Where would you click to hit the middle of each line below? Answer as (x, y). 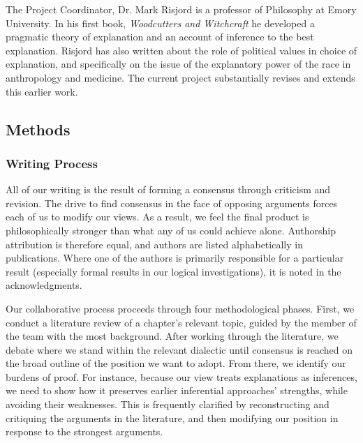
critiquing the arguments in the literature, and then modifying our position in (172, 418)
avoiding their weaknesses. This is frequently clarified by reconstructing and (168, 404)
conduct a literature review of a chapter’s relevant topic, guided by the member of (181, 322)
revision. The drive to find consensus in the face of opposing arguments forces (172, 203)
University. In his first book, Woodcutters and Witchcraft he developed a (160, 23)
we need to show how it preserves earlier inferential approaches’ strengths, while (177, 390)
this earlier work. (42, 91)
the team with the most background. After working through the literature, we (172, 336)
